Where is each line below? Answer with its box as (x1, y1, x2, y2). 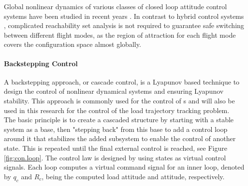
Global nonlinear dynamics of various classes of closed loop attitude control (4, 1, 227, 11)
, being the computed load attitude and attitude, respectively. (42, 171, 225, 181)
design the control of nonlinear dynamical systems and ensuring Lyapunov (4, 86, 224, 96)
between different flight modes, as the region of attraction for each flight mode (4, 29, 236, 40)
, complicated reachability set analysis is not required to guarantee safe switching (4, 20, 244, 30)
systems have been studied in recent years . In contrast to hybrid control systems (4, 11, 244, 21)
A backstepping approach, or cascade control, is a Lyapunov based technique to (4, 76, 240, 86)
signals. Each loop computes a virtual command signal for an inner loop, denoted (4, 162, 245, 172)
